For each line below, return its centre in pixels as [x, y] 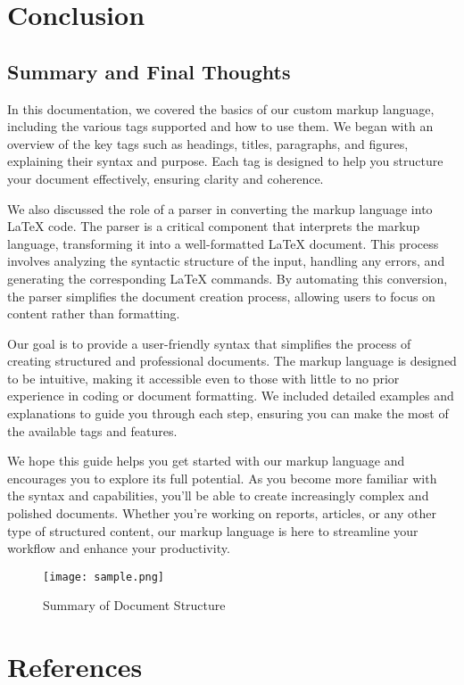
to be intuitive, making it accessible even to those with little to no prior [203, 378]
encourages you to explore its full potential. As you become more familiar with [222, 478]
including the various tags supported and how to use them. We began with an [220, 126]
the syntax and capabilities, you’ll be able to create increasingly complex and [218, 495]
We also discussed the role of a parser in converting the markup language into [220, 208]
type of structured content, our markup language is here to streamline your [213, 530]
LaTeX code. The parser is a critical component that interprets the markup [214, 226]
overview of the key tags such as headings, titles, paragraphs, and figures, [208, 143]
